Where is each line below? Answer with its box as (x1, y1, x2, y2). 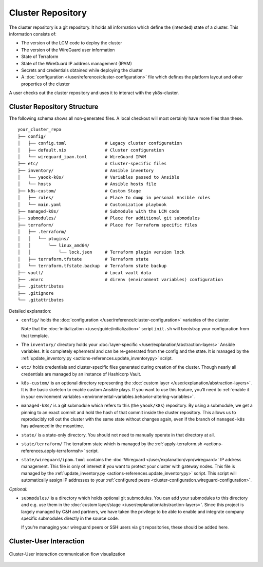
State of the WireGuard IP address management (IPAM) (21, 60, 132, 66)
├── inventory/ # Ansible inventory (18, 168, 154, 173)
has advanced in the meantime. (21, 423, 85, 429)
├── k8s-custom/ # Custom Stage (18, 188, 141, 193)
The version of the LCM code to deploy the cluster (21, 40, 122, 46)
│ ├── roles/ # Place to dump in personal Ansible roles (18, 195, 210, 201)
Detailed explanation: (9, 308, 52, 314)
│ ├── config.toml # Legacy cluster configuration (18, 140, 182, 146)
